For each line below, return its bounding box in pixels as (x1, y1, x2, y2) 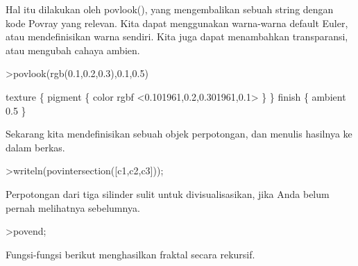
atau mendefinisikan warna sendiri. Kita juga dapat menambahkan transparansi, (6, 29, 348, 44)
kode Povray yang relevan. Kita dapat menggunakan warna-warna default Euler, (6, 15, 348, 30)
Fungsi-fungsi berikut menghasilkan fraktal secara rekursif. (6, 247, 255, 261)
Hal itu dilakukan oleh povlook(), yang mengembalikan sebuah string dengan (6, 2, 334, 16)
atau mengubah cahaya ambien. (6, 42, 140, 57)
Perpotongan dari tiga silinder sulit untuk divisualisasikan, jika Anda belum (6, 186, 330, 201)
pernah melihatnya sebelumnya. (6, 200, 140, 215)
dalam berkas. (6, 140, 65, 154)
